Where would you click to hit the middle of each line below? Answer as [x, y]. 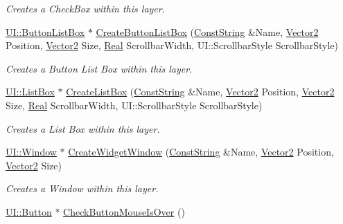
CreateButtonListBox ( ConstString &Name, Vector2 [207, 31]
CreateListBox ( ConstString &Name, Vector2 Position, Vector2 [200, 92]
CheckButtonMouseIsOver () [124, 211]
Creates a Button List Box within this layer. [99, 68]
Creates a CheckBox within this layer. [85, 8]
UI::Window [31, 152]
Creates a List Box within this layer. [83, 128]
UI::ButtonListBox [45, 31]
